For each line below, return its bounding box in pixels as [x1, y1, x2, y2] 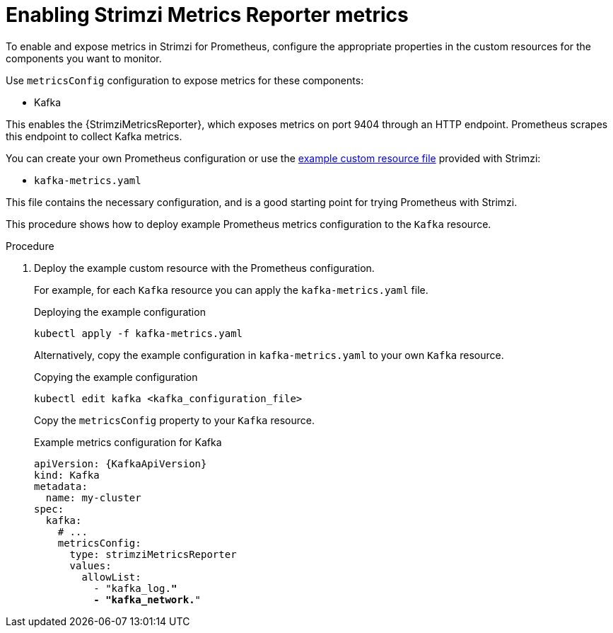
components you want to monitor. [6, 52, 162, 64]
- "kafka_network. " [93, 593, 202, 605]
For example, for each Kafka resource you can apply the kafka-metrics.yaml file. [34, 283, 428, 296]
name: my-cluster [45, 491, 141, 503]
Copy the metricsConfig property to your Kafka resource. [34, 414, 315, 426]
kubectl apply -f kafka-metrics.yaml [34, 327, 243, 339]
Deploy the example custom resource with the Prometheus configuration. [34, 261, 375, 274]
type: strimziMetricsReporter [69, 548, 237, 560]
